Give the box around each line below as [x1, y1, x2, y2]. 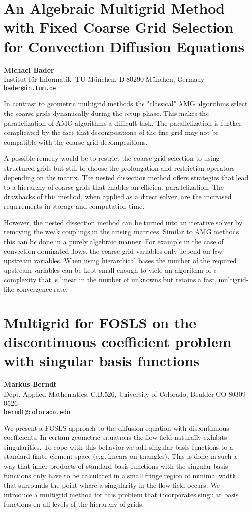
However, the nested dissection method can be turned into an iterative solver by [4, 217, 243, 227]
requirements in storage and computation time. [4, 201, 144, 211]
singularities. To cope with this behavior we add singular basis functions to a [4, 441, 233, 452]
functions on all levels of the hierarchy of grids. [4, 499, 144, 509]
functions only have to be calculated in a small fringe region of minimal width [4, 470, 236, 480]
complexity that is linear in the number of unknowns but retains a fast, [4, 274, 216, 284]
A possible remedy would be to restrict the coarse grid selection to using [4, 153, 220, 163]
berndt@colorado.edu [4, 408, 71, 416]
